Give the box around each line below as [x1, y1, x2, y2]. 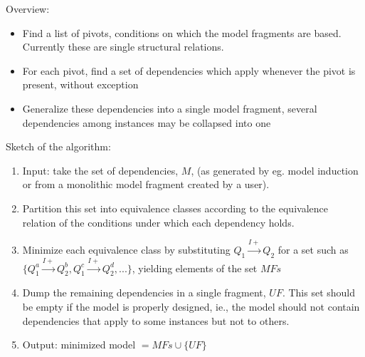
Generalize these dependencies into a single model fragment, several [22, 100, 317, 115]
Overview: [6, 1, 50, 16]
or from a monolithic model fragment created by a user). [22, 177, 270, 192]
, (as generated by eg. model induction [191, 162, 359, 177]
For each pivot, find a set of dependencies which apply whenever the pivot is [22, 63, 356, 78]
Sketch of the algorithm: [6, 139, 111, 154]
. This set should [282, 285, 356, 300]
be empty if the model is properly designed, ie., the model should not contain [22, 299, 360, 314]
